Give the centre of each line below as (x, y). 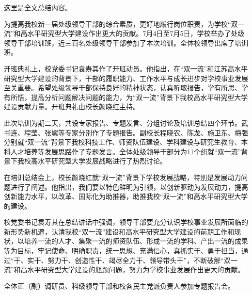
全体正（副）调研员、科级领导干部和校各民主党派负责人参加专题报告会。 (119, 286)
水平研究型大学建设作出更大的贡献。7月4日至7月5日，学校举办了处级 (136, 33)
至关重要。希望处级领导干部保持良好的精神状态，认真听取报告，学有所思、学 (126, 88)
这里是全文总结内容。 (38, 7)
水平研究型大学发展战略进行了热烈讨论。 (102, 161)
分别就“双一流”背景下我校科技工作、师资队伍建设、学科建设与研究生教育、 (123, 142)
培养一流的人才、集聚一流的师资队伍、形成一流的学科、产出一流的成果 (136, 241)
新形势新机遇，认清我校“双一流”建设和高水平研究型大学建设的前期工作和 (119, 231)
